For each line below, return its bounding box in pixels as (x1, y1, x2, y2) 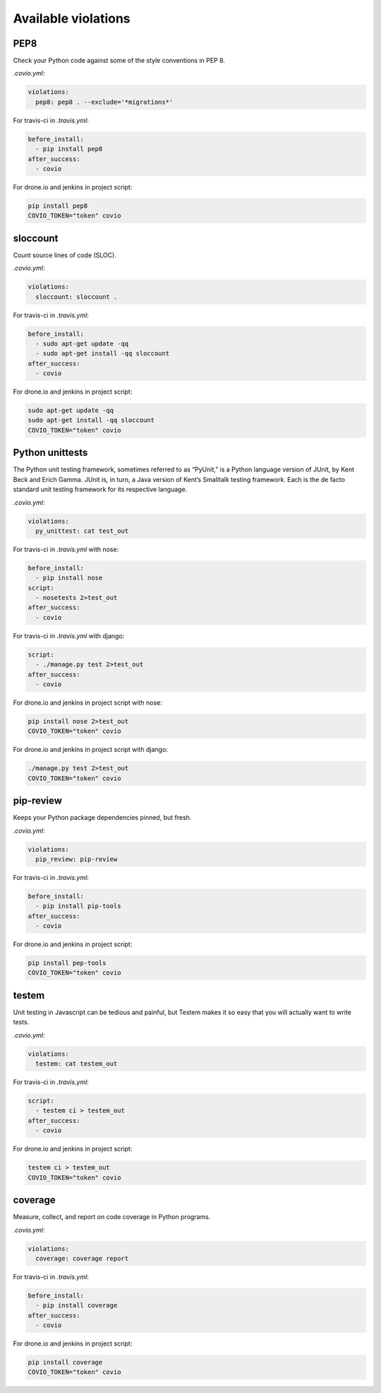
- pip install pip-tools (35, 902, 121, 910)
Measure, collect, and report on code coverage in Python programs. (13, 1213, 211, 1221)
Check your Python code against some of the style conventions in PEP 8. (13, 57, 226, 65)
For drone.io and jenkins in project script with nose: (13, 698, 162, 707)
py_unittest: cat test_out (35, 527, 129, 535)
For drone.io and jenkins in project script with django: (13, 746, 169, 754)
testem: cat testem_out (35, 1060, 118, 1068)
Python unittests (13, 447, 88, 459)
